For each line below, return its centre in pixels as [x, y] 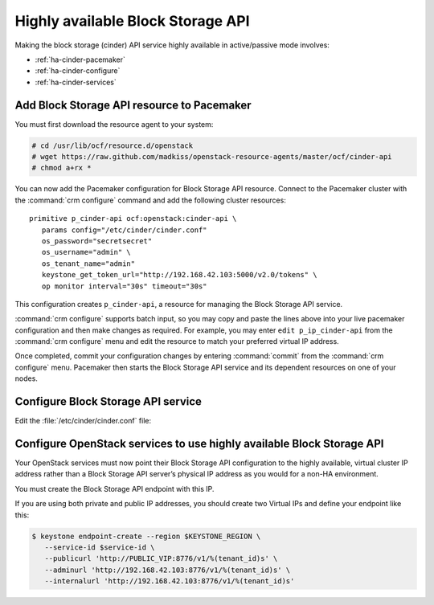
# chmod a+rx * [61, 168]
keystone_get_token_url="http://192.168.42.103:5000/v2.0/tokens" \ [179, 275]
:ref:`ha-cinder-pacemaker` [80, 59]
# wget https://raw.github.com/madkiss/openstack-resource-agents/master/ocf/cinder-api [212, 157]
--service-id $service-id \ [100, 547]
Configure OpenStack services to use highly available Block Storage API [200, 443]
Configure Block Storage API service [108, 402]
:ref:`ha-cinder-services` [76, 82]
